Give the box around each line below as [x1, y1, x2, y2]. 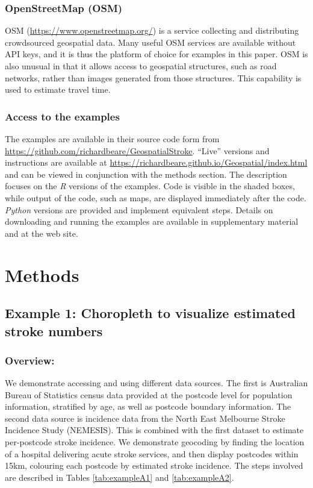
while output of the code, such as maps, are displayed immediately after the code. [5, 191, 306, 204]
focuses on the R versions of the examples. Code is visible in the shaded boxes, [5, 180, 295, 192]
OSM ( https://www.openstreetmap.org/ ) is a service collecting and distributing [5, 24, 299, 37]
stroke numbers [5, 321, 103, 340]
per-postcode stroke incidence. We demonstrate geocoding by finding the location [5, 436, 305, 448]
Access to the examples [5, 108, 120, 124]
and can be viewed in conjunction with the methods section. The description [5, 167, 287, 180]
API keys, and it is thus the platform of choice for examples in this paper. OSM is [5, 48, 308, 60]
